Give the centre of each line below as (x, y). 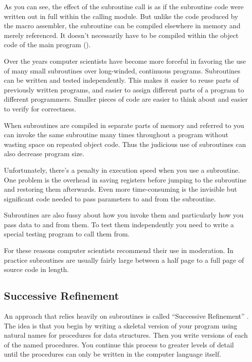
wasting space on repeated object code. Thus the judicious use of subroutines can (125, 144)
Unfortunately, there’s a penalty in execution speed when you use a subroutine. (122, 170)
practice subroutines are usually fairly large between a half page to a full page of (124, 260)
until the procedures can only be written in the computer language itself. (113, 354)
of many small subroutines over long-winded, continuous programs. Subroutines (122, 70)
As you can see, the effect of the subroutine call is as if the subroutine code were (124, 6)
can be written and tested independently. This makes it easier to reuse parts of (121, 80)
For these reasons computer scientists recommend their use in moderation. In (119, 250)
